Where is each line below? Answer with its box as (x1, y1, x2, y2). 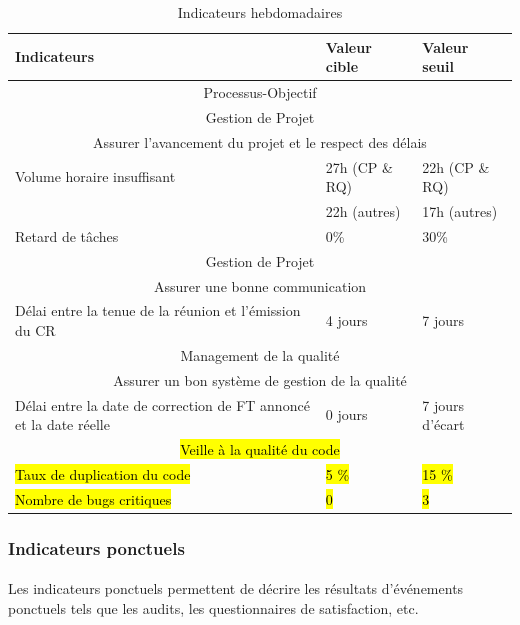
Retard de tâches (15, 225, 119, 246)
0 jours (325, 404, 368, 425)
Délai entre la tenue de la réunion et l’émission (15, 300, 301, 321)
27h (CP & (325, 156, 393, 177)
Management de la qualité (180, 344, 340, 365)
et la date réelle (15, 414, 110, 435)
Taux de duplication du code (15, 463, 191, 484)
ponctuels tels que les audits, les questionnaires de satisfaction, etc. (8, 597, 419, 618)
